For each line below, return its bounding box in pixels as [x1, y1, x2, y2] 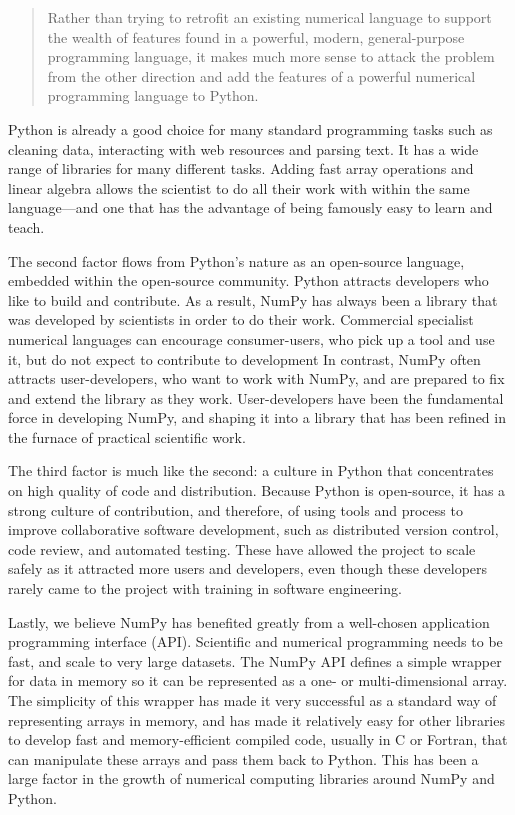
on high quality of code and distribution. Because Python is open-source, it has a [8, 480, 506, 501]
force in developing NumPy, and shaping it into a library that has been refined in [8, 407, 506, 428]
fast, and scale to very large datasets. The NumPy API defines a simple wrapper [8, 650, 502, 671]
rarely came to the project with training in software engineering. [8, 578, 402, 599]
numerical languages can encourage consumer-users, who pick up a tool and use [8, 328, 495, 349]
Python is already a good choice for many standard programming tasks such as [8, 118, 493, 139]
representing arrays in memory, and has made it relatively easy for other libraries [8, 709, 505, 730]
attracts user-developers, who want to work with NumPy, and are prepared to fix [8, 368, 505, 389]
